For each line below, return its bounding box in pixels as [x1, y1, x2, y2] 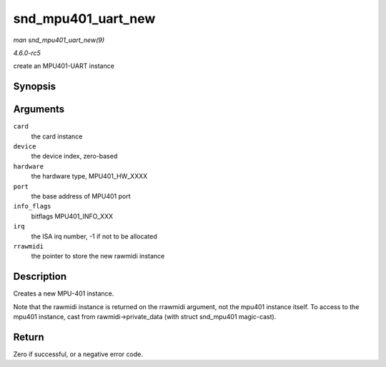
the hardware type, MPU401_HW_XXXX [31, 172, 148, 181]
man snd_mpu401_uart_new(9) [13, 36, 105, 44]
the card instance [31, 132, 83, 141]
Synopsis [13, 81, 56, 93]
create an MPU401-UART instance [13, 61, 114, 71]
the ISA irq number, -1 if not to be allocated [31, 232, 157, 241]
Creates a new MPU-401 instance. [13, 289, 114, 298]
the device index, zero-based [31, 152, 118, 161]
